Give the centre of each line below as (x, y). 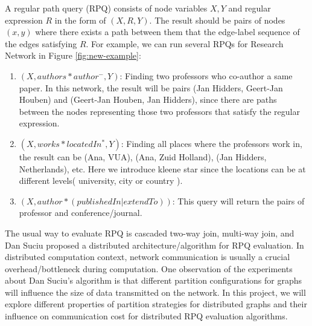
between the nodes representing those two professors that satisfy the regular (159, 111)
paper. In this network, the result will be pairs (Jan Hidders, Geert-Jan (151, 87)
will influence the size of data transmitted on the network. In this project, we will (155, 292)
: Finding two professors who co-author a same (206, 75)
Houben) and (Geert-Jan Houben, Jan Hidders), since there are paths (148, 99)
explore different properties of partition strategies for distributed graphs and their (156, 304)
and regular (250, 8)
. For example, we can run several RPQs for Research (185, 43)
